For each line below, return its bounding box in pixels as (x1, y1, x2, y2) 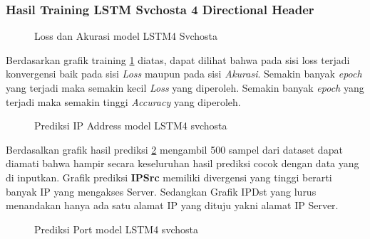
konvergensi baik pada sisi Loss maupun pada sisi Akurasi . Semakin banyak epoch (6, 66, 362, 81)
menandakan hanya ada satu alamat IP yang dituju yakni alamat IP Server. (6, 198, 339, 213)
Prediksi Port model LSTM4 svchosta (34, 221, 198, 236)
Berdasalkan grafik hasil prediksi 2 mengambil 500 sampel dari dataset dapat (6, 142, 343, 156)
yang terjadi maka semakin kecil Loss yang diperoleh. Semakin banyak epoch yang (6, 80, 364, 95)
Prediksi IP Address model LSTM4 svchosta (34, 118, 227, 133)
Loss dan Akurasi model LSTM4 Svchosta (34, 28, 218, 43)
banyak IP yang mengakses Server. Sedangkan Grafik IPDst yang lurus (6, 184, 317, 198)
